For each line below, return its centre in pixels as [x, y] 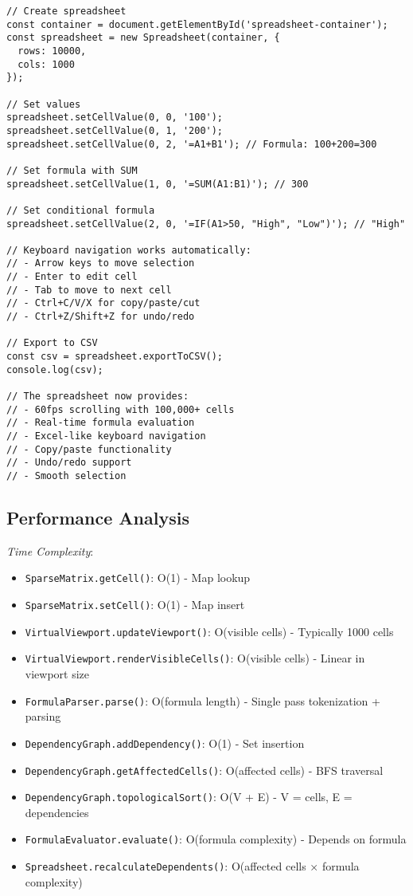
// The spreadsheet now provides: [98, 397]
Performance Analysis [98, 518]
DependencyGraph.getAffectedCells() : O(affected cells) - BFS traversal [204, 770]
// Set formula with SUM [72, 170]
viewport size [57, 674]
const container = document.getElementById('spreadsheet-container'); [197, 24]
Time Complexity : [50, 550]
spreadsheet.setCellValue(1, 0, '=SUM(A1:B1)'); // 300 [158, 184]
